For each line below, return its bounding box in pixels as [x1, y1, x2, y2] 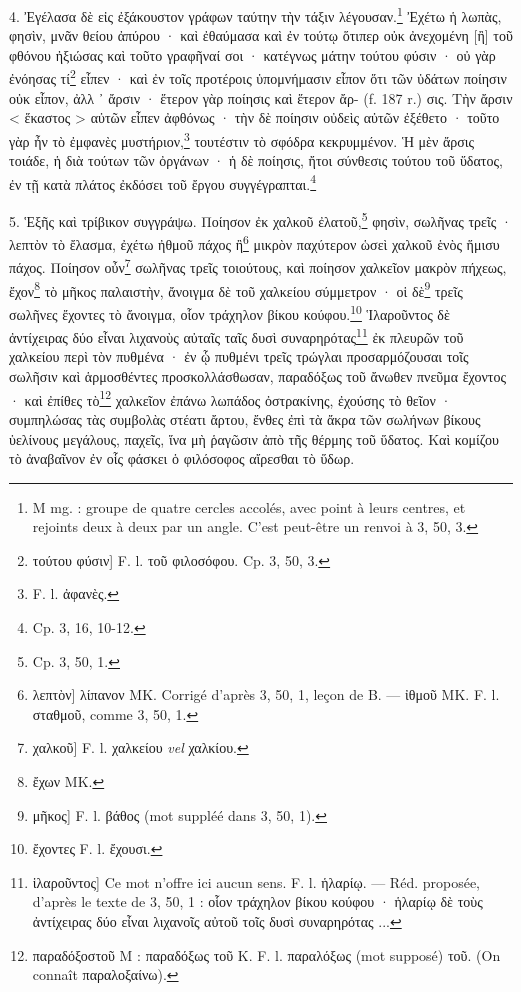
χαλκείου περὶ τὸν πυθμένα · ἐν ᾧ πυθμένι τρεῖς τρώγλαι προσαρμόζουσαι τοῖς [9, 346, 469, 367]
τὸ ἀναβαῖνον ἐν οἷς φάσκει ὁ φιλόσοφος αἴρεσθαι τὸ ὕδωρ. [9, 448, 355, 469]
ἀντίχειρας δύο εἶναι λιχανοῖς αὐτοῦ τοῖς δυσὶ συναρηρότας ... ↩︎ [32, 911, 402, 931]
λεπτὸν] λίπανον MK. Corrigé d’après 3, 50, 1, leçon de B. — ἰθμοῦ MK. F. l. [32, 684, 500, 705]
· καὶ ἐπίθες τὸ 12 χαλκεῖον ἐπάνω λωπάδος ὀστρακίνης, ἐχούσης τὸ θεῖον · [9, 386, 452, 410]
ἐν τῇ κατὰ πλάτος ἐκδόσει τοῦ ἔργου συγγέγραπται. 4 [9, 170, 317, 194]
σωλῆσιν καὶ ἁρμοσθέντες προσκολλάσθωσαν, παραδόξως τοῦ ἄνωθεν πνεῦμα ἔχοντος [9, 366, 507, 387]
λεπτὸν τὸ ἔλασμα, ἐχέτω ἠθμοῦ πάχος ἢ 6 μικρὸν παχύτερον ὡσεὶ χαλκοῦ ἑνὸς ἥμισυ [9, 231, 500, 254]
